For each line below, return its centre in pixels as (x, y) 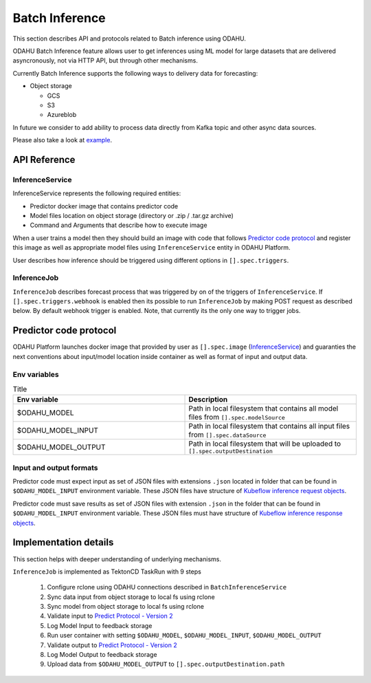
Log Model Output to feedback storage (102, 655)
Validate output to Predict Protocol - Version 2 (112, 645)
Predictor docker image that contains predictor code (104, 206)
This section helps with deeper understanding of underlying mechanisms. (117, 559)
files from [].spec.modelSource (237, 418)
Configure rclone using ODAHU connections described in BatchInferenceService (167, 587)
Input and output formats (56, 468)
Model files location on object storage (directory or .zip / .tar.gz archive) (132, 216)
